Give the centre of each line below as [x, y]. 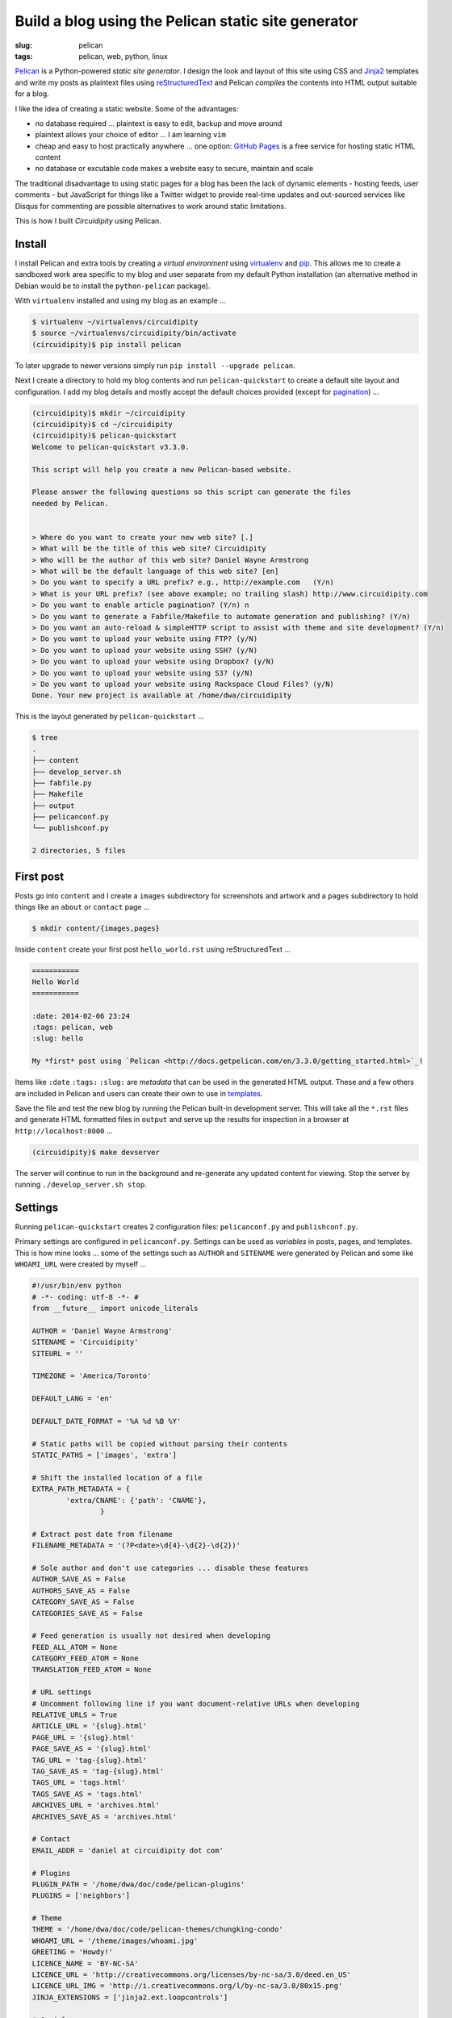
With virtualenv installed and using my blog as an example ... [120, 301]
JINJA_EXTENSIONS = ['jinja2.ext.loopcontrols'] [130, 1997]
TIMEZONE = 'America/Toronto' [92, 1376]
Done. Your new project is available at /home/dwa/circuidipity [162, 695]
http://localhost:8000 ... [64, 1131]
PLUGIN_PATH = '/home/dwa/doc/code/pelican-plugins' [138, 1884]
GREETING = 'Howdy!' [72, 1952]
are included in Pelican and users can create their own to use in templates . [139, 1093]
